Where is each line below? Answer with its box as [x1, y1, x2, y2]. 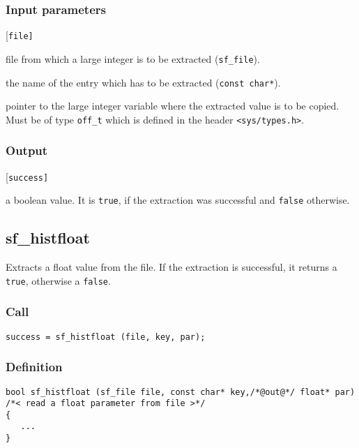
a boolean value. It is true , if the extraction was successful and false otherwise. [6, 193, 350, 207]
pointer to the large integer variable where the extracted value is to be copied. [6, 98, 339, 113]
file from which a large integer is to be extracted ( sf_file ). [6, 51, 260, 66]
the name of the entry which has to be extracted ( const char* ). [6, 75, 281, 89]
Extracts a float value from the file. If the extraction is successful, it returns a [6, 260, 337, 274]
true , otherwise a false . [6, 273, 111, 288]
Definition [6, 358, 63, 375]
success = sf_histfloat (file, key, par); [6, 331, 206, 342]
